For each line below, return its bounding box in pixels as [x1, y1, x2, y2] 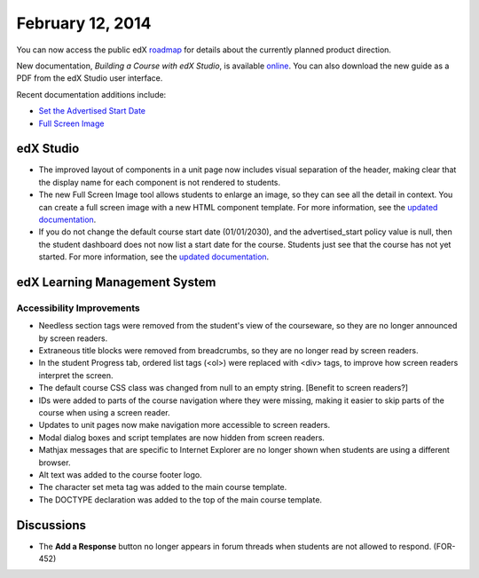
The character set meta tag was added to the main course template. [38, 482, 287, 493]
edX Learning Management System [16, 274, 216, 289]
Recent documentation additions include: [16, 89, 167, 99]
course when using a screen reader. [38, 408, 170, 418]
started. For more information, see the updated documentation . [38, 251, 270, 262]
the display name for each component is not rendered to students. [38, 177, 281, 187]
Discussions [16, 518, 86, 533]
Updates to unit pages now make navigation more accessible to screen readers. [38, 420, 331, 431]
